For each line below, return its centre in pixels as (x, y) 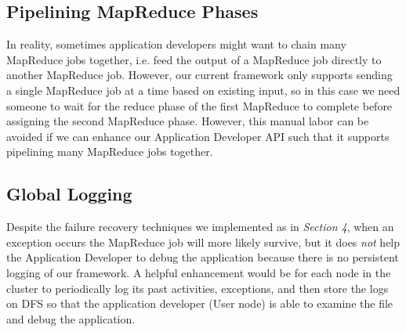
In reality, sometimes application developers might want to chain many (176, 44)
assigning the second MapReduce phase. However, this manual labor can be (188, 121)
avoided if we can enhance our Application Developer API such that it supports (198, 136)
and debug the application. (71, 318)
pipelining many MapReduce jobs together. (110, 152)
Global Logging (69, 194)
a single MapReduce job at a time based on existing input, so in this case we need (203, 90)
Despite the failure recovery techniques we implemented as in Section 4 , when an (200, 227)
